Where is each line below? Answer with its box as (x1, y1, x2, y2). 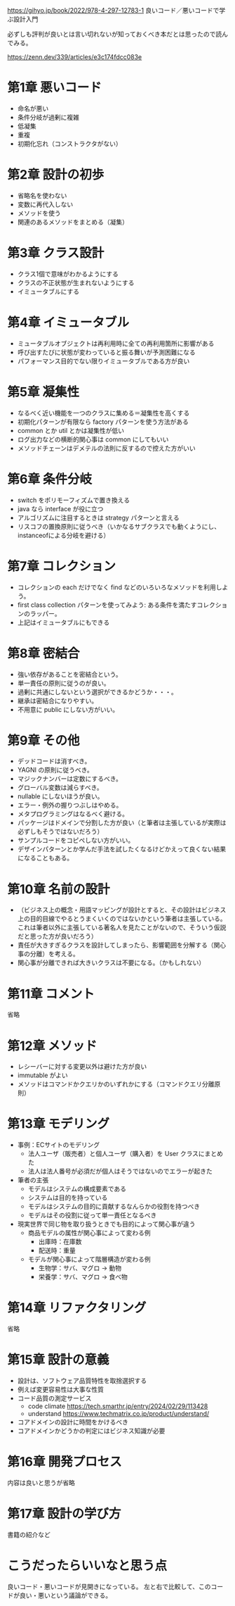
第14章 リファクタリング (7, 1300, 147, 1316)
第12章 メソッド (7, 1038, 98, 1054)
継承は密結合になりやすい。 (17, 696, 98, 705)
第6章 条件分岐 (7, 471, 93, 487)
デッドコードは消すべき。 (17, 757, 91, 765)
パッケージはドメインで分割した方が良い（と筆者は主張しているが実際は (17, 819, 227, 827)
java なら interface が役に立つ (17, 504, 104, 513)
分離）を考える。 (29, 950, 79, 958)
